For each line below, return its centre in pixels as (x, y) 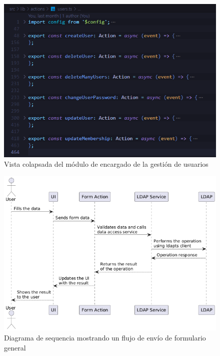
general (15, 347)
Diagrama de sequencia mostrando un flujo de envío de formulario (105, 337)
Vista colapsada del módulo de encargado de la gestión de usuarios (106, 164)
